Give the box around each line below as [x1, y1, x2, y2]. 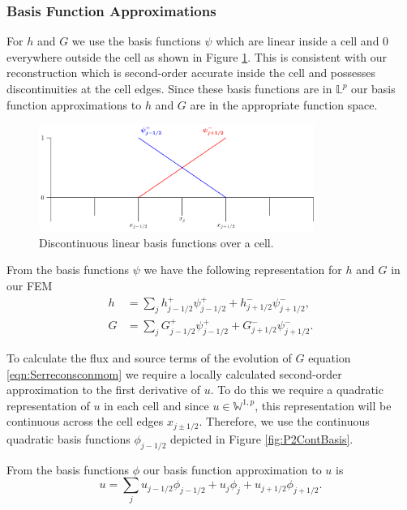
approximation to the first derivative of [6, 381, 200, 398]
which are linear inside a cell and [216, 32, 379, 49]
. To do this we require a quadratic [210, 381, 383, 398]
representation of [6, 396, 90, 414]
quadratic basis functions [6, 430, 131, 447]
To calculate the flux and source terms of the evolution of [6, 349, 292, 366]
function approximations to [6, 96, 142, 113]
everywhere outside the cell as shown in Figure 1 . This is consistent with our [6, 48, 388, 65]
